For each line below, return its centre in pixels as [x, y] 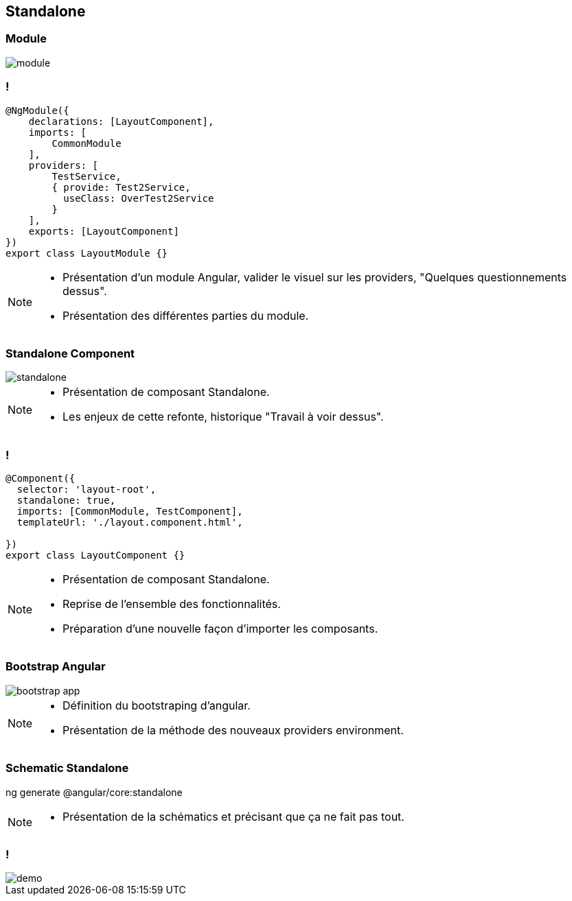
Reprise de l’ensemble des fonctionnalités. [172, 604]
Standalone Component [70, 353]
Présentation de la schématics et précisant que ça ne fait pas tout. [233, 816]
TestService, [87, 176]
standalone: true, [66, 501]
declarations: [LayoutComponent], [121, 121]
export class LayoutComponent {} [95, 555]
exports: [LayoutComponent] [104, 231]
